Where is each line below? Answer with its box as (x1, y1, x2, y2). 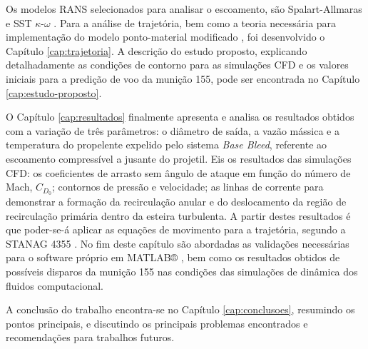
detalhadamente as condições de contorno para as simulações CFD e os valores (6, 57, 349, 72)
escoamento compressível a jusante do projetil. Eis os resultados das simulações (6, 151, 352, 166)
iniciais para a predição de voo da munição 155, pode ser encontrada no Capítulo (6, 71, 360, 86)
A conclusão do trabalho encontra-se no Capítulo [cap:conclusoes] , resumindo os (6, 302, 355, 317)
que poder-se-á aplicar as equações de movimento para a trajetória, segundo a (6, 222, 346, 237)
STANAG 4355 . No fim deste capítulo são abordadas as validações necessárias (6, 236, 349, 251)
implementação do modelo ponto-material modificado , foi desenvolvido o (6, 29, 325, 44)
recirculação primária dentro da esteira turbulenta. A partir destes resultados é (6, 208, 351, 223)
